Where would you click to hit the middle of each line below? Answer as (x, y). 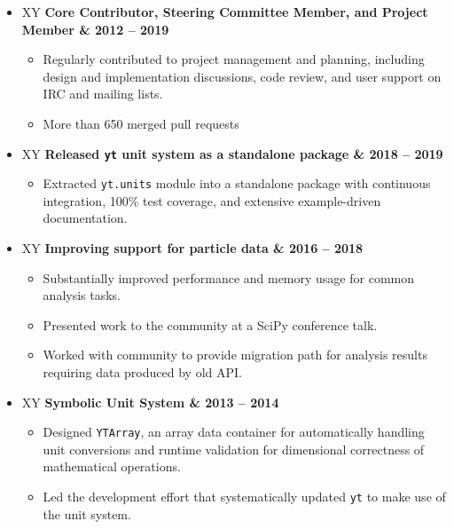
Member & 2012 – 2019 (95, 29)
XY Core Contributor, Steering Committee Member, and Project (225, 12)
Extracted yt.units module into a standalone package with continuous (237, 183)
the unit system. (87, 513)
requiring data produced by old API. (142, 372)
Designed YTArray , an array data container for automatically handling (234, 432)
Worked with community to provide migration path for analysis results (235, 355)
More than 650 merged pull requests (141, 123)
